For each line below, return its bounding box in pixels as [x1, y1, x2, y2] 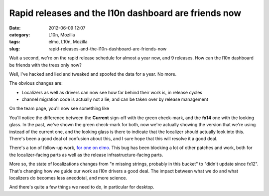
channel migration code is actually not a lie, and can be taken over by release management [21, 96, 209, 102]
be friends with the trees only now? [9, 62, 82, 68]
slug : [9, 45, 20, 52]
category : [9, 31, 30, 37]
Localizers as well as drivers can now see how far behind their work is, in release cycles [21, 89, 203, 95]
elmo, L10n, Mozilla [48, 39, 88, 45]
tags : [9, 39, 20, 45]
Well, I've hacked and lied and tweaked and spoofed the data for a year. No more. [9, 71, 177, 77]
